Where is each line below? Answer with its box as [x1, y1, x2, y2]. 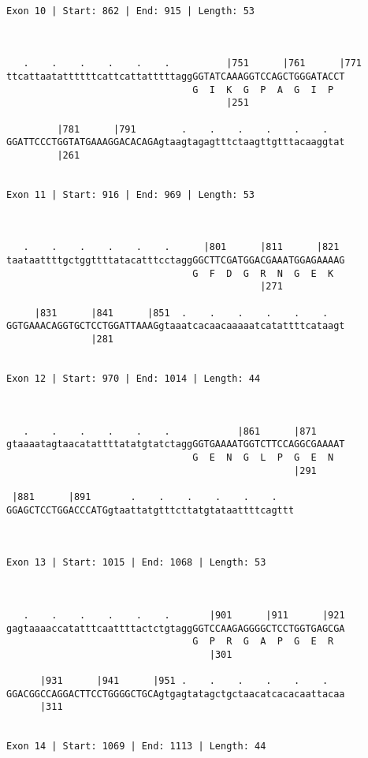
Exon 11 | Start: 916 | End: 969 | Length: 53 [6, 189, 255, 200]
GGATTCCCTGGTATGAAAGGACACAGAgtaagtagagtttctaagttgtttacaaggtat [6, 136, 345, 148]
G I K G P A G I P [192, 84, 334, 95]
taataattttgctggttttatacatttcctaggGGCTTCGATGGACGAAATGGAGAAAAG [6, 255, 345, 267]
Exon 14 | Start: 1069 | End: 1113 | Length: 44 [6, 741, 266, 752]
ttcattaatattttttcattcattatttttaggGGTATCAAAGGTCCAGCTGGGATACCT [6, 70, 345, 82]
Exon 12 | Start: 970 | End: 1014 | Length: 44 [6, 373, 261, 385]
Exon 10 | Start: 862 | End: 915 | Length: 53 [6, 5, 255, 17]
